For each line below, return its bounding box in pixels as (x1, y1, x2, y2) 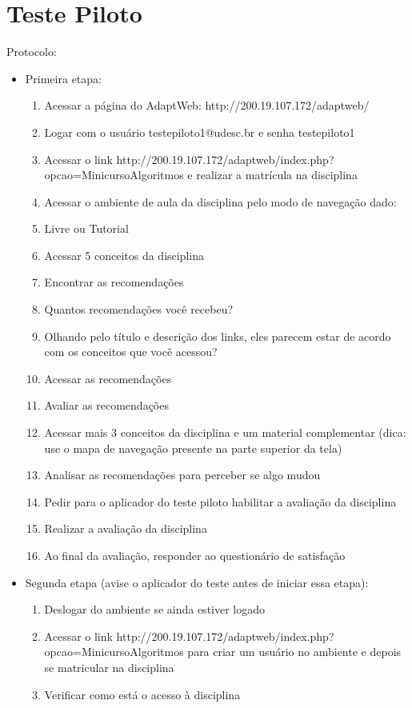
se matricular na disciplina (44, 658, 174, 675)
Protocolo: (6, 43, 57, 60)
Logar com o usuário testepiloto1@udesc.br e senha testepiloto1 (44, 123, 355, 140)
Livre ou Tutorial (44, 220, 129, 237)
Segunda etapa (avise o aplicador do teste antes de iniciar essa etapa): (25, 574, 369, 590)
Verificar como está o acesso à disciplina (44, 686, 241, 702)
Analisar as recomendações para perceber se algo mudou (44, 466, 321, 483)
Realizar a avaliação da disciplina (44, 520, 207, 537)
